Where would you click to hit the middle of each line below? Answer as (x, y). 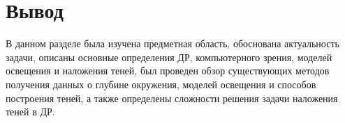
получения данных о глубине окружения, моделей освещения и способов (161, 84)
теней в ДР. (30, 112)
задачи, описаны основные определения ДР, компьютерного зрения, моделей (169, 57)
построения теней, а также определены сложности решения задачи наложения (172, 98)
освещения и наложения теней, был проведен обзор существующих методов (168, 71)
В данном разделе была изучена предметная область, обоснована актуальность (172, 43)
